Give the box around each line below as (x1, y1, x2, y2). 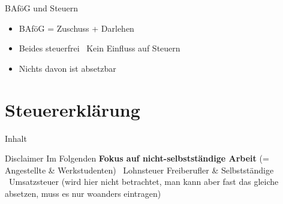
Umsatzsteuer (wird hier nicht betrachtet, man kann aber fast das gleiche (8, 175, 279, 188)
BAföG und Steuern (5, 2, 79, 14)
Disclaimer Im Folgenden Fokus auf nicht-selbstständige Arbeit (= (5, 152, 269, 165)
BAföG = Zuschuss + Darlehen (19, 22, 134, 34)
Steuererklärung (5, 97, 140, 121)
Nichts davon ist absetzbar (19, 62, 116, 74)
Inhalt (5, 132, 27, 144)
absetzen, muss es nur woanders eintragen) (5, 187, 161, 199)
